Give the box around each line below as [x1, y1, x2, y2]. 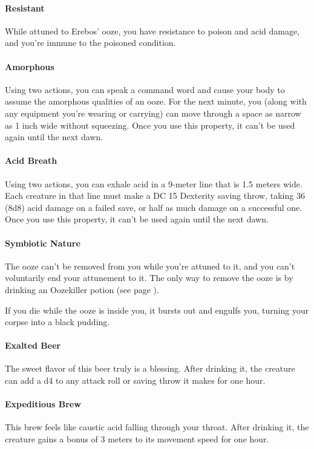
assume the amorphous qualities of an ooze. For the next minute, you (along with [5, 95, 307, 108]
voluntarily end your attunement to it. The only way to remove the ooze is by [5, 271, 293, 284]
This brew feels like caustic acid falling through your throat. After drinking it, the [5, 421, 309, 433]
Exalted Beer [5, 339, 61, 352]
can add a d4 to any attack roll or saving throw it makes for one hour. [5, 374, 266, 387]
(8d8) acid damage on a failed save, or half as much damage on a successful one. [5, 201, 303, 213]
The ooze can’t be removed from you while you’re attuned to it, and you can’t [5, 259, 295, 272]
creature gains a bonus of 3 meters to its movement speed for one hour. [5, 433, 269, 445]
